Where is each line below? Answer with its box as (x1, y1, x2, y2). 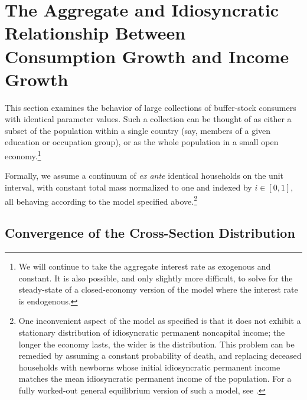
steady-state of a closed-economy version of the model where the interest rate (18, 283, 298, 296)
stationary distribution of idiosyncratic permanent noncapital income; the (18, 326, 285, 338)
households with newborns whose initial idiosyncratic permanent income (18, 360, 280, 373)
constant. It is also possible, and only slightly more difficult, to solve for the (18, 271, 293, 284)
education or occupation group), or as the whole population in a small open (5, 136, 279, 148)
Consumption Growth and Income (5, 44, 289, 68)
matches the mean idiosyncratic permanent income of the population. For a (18, 372, 292, 385)
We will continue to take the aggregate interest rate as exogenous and (18, 260, 271, 272)
